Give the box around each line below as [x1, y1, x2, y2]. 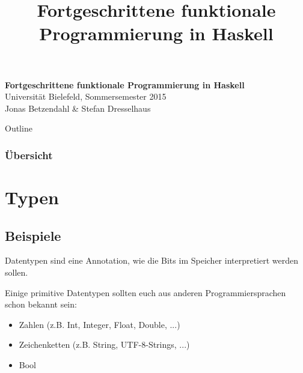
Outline [5, 122, 32, 135]
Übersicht [5, 147, 53, 162]
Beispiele [5, 226, 61, 244]
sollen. [5, 265, 28, 278]
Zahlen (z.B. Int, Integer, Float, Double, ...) [19, 318, 180, 330]
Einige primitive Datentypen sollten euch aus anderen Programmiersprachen [5, 286, 286, 299]
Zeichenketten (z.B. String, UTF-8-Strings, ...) [19, 338, 190, 351]
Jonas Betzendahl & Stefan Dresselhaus [5, 102, 151, 114]
